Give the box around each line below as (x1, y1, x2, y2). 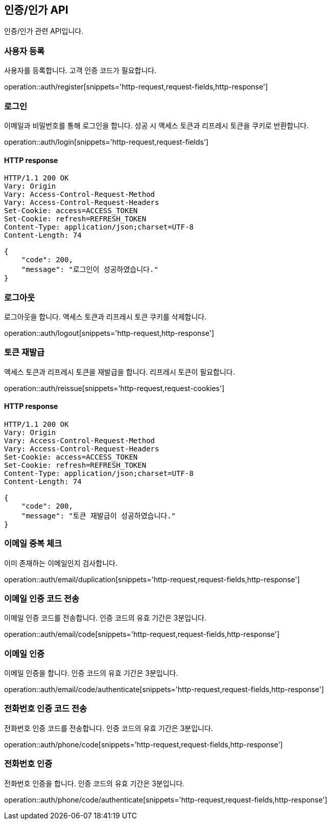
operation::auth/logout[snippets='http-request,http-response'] (4, 328, 214, 337)
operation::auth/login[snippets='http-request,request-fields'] (4, 137, 209, 146)
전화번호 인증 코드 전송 (4, 703, 87, 714)
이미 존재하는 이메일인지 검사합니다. (4, 558, 117, 567)
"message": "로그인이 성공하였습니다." (21, 265, 158, 274)
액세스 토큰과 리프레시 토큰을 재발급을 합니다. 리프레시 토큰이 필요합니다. (4, 367, 235, 376)
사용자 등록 (4, 45, 45, 56)
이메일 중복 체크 (4, 538, 62, 549)
